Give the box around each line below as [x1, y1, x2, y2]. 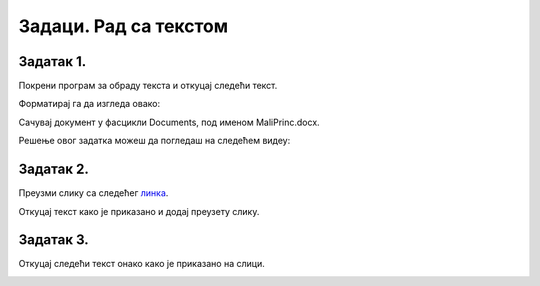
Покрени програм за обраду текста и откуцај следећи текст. [18, 80, 278, 92]
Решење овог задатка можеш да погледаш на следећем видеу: [18, 135, 291, 147]
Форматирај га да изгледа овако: [18, 98, 160, 110]
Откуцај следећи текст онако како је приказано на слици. [18, 258, 265, 270]
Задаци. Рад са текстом [18, 15, 229, 37]
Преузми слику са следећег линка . [18, 187, 169, 199]
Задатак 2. [18, 161, 89, 178]
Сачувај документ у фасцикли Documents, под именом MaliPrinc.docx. [18, 116, 320, 128]
